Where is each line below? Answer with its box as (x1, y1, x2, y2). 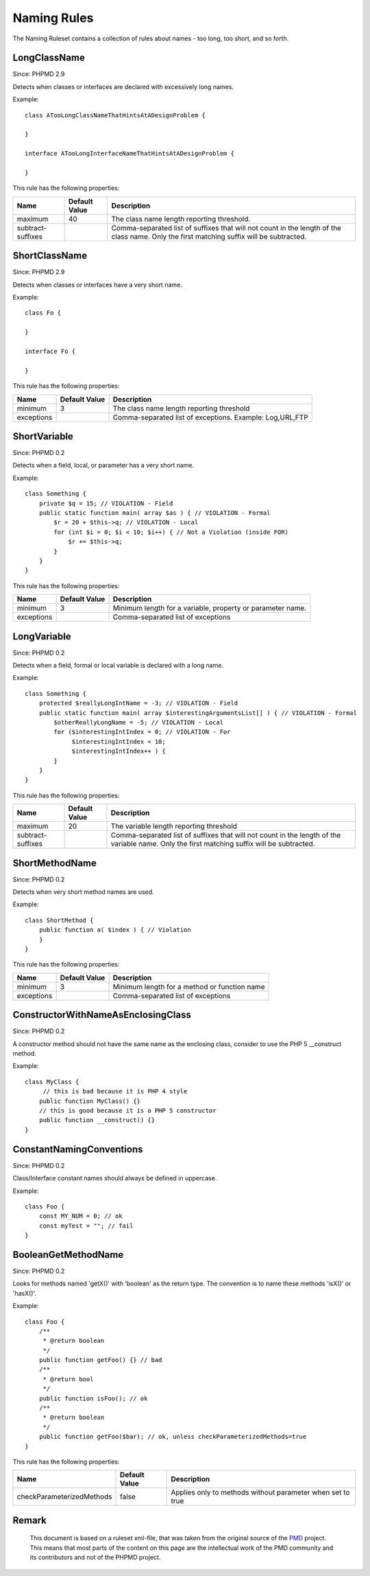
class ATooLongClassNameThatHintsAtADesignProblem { (25, 111, 206, 119)
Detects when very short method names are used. (12, 888, 154, 896)
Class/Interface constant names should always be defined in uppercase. (12, 1174, 217, 1183)
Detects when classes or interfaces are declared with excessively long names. (12, 82, 234, 90)
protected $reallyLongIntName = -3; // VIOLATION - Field (38, 699, 238, 707)
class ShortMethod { (25, 916, 94, 924)
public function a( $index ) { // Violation (38, 926, 191, 934)
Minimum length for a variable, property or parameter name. (112, 603, 307, 613)
